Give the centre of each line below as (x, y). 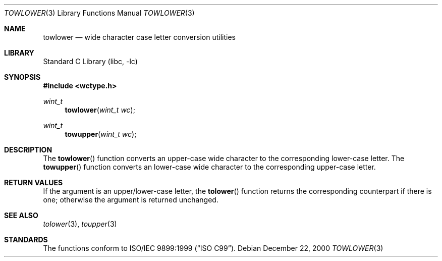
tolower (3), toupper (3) (80, 224)
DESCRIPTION (28, 150)
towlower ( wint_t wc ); (100, 110)
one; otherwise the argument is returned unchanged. (131, 200)
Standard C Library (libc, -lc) (90, 61)
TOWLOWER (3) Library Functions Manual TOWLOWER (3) (99, 13)
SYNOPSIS (22, 77)
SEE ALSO (21, 215)
